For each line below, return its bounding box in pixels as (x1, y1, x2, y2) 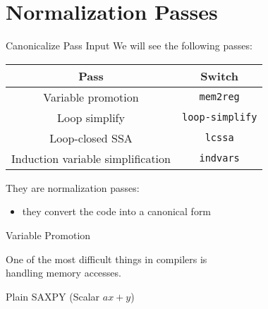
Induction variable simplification (11, 150, 171, 166)
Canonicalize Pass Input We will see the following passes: (6, 38, 252, 53)
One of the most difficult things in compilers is (6, 251, 207, 266)
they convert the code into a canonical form (22, 204, 212, 219)
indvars (199, 152, 240, 164)
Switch (200, 67, 238, 84)
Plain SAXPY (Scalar (6, 289, 100, 303)
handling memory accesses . (6, 265, 121, 280)
